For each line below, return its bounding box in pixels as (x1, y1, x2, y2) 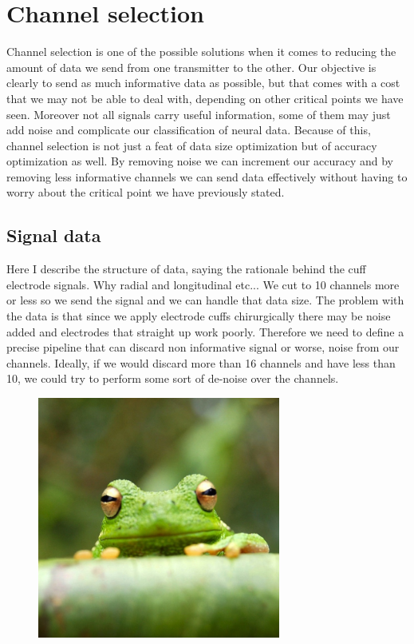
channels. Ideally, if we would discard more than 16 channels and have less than (6, 354, 396, 371)
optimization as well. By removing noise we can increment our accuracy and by (6, 153, 394, 169)
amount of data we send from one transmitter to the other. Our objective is (6, 58, 377, 75)
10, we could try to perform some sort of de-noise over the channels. (6, 370, 339, 387)
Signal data (6, 223, 101, 248)
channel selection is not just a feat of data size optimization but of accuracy (6, 137, 377, 153)
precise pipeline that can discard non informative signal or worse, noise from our (6, 339, 400, 356)
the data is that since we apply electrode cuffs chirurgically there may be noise (6, 308, 391, 324)
